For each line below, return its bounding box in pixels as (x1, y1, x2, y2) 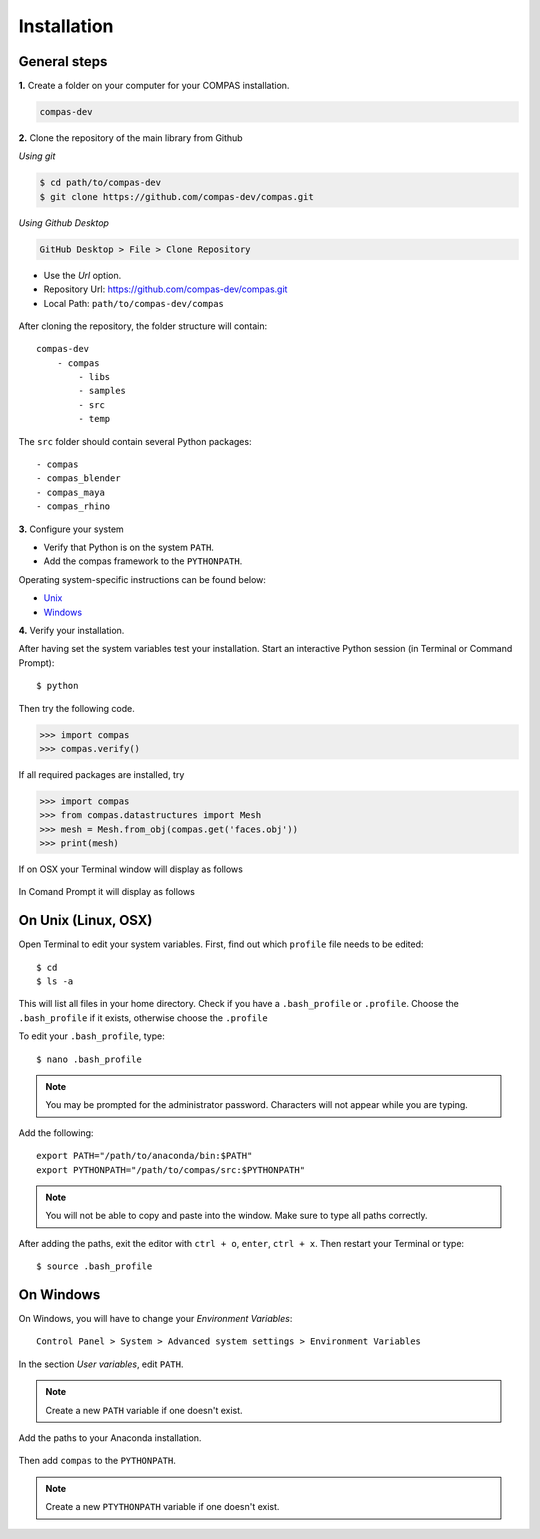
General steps (18, 53, 108, 70)
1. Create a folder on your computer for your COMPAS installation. (18, 80, 290, 92)
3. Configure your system (18, 523, 124, 535)
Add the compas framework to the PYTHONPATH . (43, 555, 243, 567)
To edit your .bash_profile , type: (18, 1030, 165, 1042)
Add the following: (18, 1126, 94, 1139)
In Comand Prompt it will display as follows (18, 886, 195, 898)
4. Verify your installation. (18, 624, 125, 636)
